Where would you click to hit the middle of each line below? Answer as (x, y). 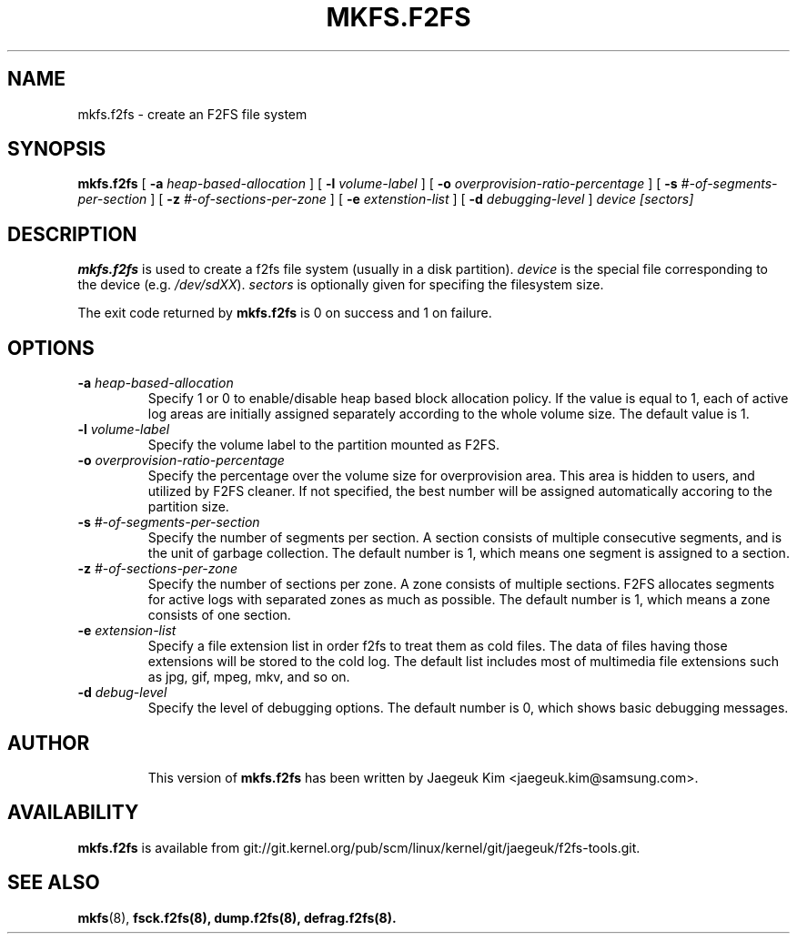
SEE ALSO (54, 883)
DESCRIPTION (72, 234)
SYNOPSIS (57, 149)
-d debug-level (122, 693)
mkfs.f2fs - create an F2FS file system (192, 114)
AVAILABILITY (73, 813)
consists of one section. (219, 615)
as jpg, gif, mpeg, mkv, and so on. (249, 677)
